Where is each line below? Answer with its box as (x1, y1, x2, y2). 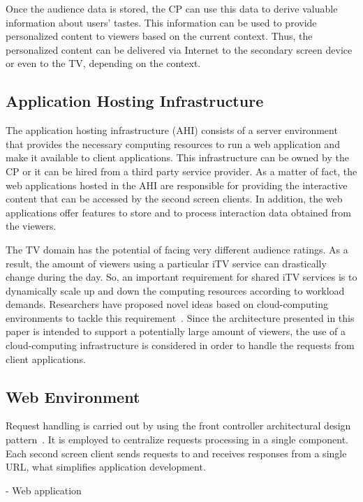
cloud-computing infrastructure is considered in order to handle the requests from (6, 338, 355, 353)
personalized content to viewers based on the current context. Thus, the (6, 29, 313, 43)
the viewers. (6, 219, 57, 233)
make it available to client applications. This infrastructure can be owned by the (6, 150, 349, 165)
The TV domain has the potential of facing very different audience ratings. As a (6, 242, 348, 256)
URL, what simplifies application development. (6, 459, 206, 474)
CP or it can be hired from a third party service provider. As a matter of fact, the (6, 163, 357, 178)
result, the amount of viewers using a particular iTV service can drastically (6, 256, 327, 270)
